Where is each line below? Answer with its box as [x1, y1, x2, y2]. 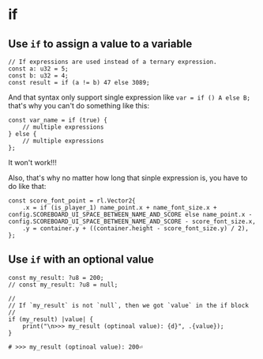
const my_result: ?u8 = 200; [8, 274, 104, 282]
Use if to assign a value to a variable [8, 37, 193, 51]
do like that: [8, 182, 47, 191]
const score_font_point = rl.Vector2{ [8, 197, 136, 205]
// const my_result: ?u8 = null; [8, 281, 118, 289]
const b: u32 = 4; [8, 72, 69, 80]
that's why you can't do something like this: [8, 101, 150, 110]
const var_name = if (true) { [8, 116, 108, 124]
